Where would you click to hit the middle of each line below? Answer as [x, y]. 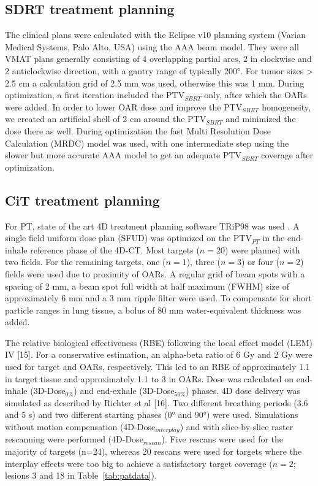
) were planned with [262, 249]
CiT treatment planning [82, 200]
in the [274, 238]
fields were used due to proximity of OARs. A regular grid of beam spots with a [155, 273]
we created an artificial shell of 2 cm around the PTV [106, 119]
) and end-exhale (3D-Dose [124, 391]
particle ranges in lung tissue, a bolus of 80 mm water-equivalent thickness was [153, 310]
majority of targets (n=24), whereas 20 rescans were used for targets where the [153, 451]
